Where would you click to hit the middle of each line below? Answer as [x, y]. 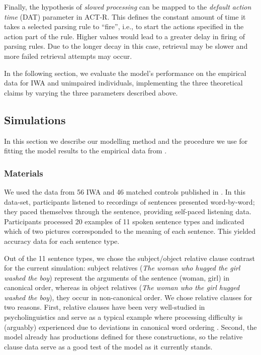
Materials [24, 173]
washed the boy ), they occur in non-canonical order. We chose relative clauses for [128, 297]
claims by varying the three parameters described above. [91, 92]
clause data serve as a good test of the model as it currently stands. [108, 346]
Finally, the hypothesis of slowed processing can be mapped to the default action [128, 7]
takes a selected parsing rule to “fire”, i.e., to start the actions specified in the [124, 26]
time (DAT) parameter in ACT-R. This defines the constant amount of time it [125, 16]
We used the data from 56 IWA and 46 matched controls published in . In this [125, 191]
